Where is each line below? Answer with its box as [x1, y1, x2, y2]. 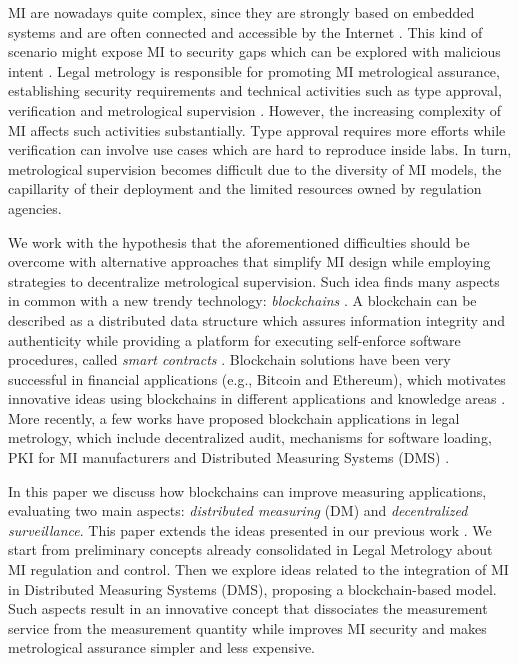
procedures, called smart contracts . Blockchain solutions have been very [8, 349, 451, 370]
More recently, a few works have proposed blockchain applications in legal [8, 407, 460, 428]
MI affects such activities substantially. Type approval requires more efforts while [8, 119, 506, 140]
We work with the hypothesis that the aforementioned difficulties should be [8, 231, 470, 252]
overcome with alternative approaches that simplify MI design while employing [8, 251, 491, 272]
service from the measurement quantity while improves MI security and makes [8, 617, 487, 638]
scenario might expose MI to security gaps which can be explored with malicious [8, 41, 501, 62]
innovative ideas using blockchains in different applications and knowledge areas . [8, 388, 506, 409]
